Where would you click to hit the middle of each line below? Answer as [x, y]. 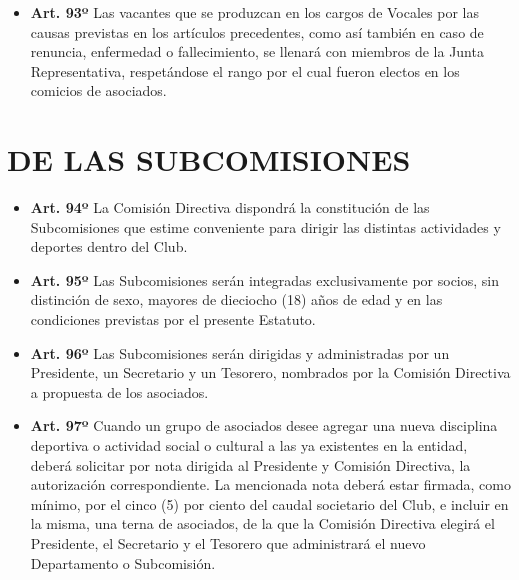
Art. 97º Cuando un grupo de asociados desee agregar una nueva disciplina [264, 425]
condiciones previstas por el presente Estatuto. [173, 319]
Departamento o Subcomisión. [123, 562]
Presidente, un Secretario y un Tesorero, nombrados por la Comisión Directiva [270, 372]
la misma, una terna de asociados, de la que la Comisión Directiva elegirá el [262, 523]
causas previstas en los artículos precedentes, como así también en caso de [257, 31]
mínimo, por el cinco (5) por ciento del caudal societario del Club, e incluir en [269, 503]
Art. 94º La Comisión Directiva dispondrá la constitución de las [230, 207]
